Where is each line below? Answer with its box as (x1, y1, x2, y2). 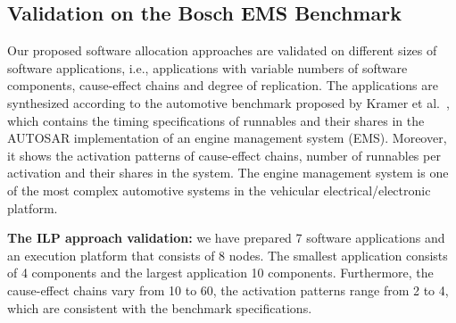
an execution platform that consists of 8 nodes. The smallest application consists (7, 245, 448, 264)
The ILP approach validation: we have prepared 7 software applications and (7, 228, 445, 247)
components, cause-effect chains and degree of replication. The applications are (7, 76, 438, 95)
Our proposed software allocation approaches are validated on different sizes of (7, 41, 437, 60)
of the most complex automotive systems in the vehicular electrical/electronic (7, 180, 431, 199)
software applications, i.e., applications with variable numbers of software (7, 58, 408, 77)
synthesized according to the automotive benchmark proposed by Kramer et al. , (7, 93, 450, 112)
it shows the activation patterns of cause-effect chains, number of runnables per (7, 145, 441, 164)
